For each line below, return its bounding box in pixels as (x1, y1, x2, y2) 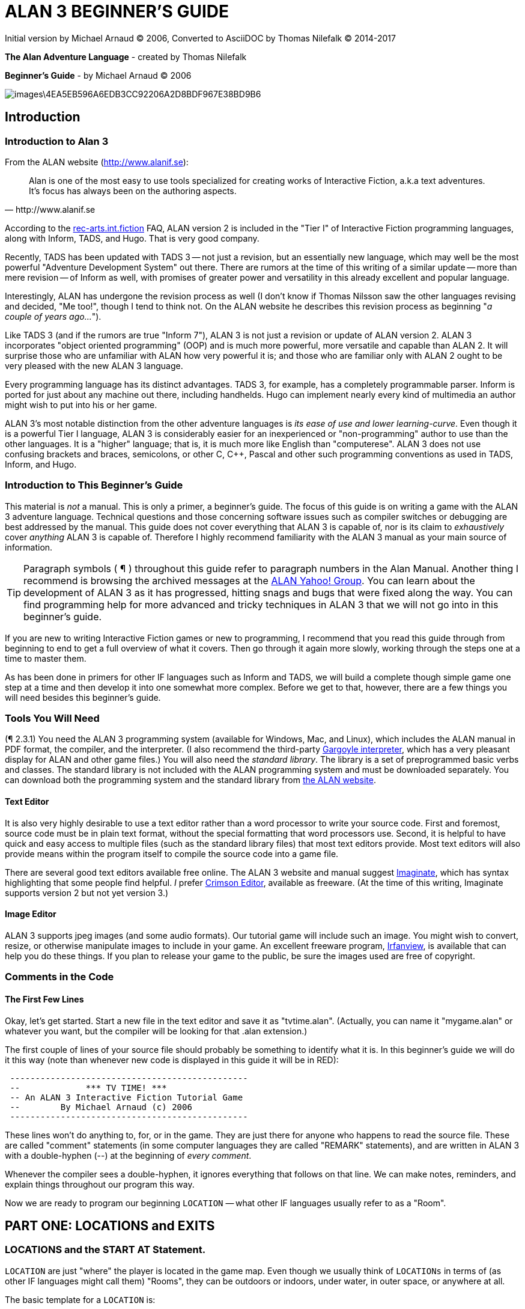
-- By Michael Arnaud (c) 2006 (10, 1102, 192, 1112)
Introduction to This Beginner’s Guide (5, 479, 183, 492)
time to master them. (5, 653, 86, 664)
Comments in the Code (5, 971, 114, 983)
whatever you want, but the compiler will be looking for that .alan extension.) (5, 1025, 308, 1036)
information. (5, 542, 53, 552)
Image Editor (5, 909, 56, 920)
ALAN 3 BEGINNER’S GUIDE (5, 1, 229, 22)
